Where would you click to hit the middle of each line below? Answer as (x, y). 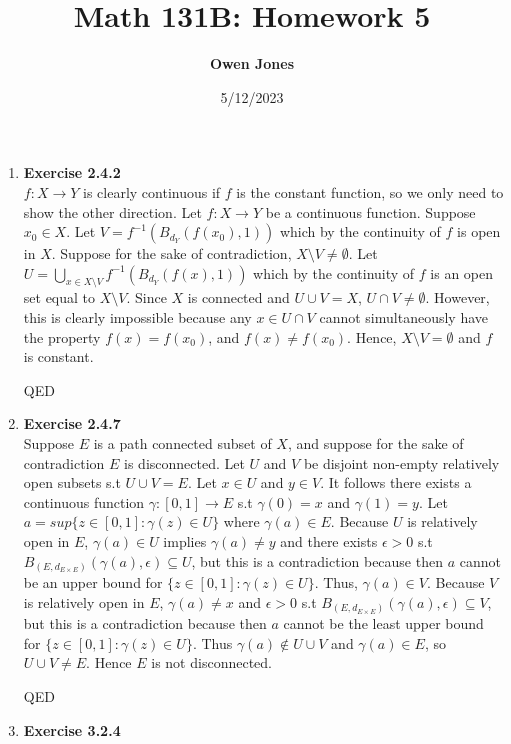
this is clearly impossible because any (137, 317)
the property (62, 336)
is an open (462, 272)
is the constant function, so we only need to (370, 191)
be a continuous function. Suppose (370, 211)
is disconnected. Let (184, 462)
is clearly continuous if (152, 191)
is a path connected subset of (182, 443)
